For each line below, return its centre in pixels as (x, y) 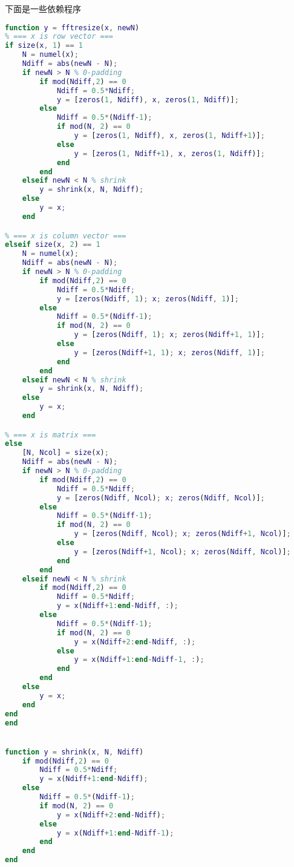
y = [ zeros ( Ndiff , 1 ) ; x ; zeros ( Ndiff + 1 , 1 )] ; (169, 335)
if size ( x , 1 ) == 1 (44, 46)
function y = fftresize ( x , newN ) (72, 28)
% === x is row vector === (59, 37)
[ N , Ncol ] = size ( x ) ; (65, 453)
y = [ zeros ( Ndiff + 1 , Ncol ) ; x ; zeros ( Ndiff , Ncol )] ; (182, 551)
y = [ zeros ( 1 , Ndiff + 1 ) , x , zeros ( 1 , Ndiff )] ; (169, 153)
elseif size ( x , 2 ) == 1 (53, 245)
